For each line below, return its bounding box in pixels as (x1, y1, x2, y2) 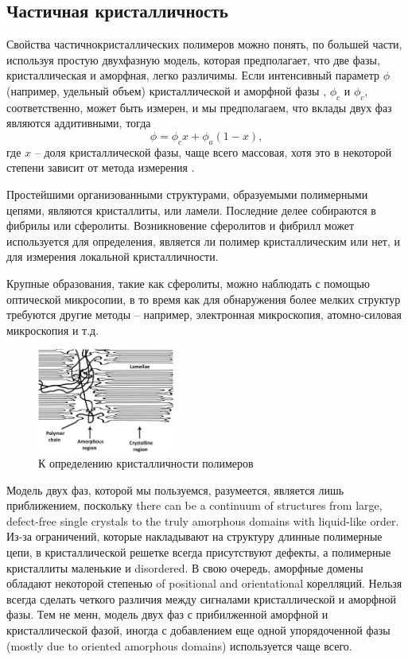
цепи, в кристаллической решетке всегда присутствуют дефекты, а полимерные (6, 544, 391, 561)
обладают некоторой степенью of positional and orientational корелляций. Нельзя (6, 575, 402, 592)
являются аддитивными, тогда (6, 115, 151, 131)
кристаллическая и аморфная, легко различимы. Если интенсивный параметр (6, 67, 379, 83)
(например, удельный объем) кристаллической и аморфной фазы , (6, 82, 327, 99)
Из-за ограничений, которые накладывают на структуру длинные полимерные (6, 528, 383, 545)
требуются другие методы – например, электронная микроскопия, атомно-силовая (6, 306, 402, 323)
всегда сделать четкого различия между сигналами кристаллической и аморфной (6, 590, 397, 607)
